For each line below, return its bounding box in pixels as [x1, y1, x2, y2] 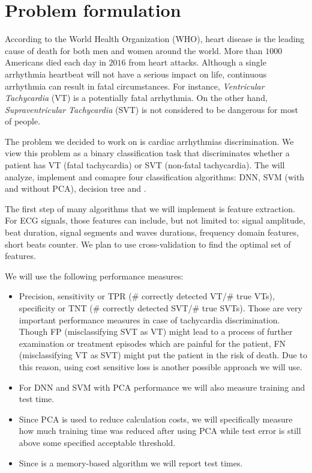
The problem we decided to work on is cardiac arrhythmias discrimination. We [5, 135, 294, 147]
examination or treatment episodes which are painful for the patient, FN [19, 337, 286, 349]
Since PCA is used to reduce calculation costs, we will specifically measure [19, 412, 293, 425]
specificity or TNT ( [19, 302, 93, 314]
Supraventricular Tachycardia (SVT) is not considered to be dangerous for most [5, 103, 298, 115]
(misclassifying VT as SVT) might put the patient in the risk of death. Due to [19, 349, 307, 361]
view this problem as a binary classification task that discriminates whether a [5, 147, 290, 159]
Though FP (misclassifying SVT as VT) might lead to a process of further [19, 325, 293, 338]
